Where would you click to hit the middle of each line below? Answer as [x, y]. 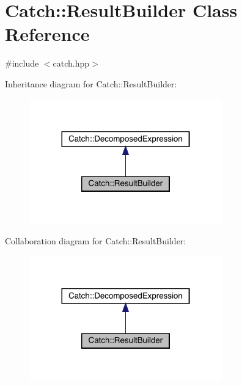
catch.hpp [71, 63]
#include [22, 63]
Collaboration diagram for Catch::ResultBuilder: [96, 241]
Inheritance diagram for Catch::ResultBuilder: [91, 83]
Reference [47, 34]
